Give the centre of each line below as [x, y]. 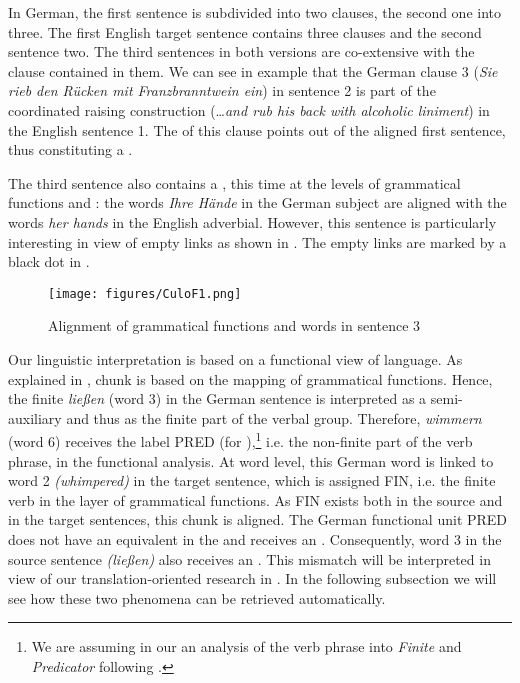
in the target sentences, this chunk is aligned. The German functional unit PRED [258, 519]
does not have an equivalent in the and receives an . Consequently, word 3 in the [255, 538]
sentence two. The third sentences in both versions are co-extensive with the [241, 51]
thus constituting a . [70, 149]
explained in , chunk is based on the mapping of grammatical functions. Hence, [250, 378]
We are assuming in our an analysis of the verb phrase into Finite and [246, 646]
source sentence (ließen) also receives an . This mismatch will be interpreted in [249, 558]
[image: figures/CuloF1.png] [145, 293]
